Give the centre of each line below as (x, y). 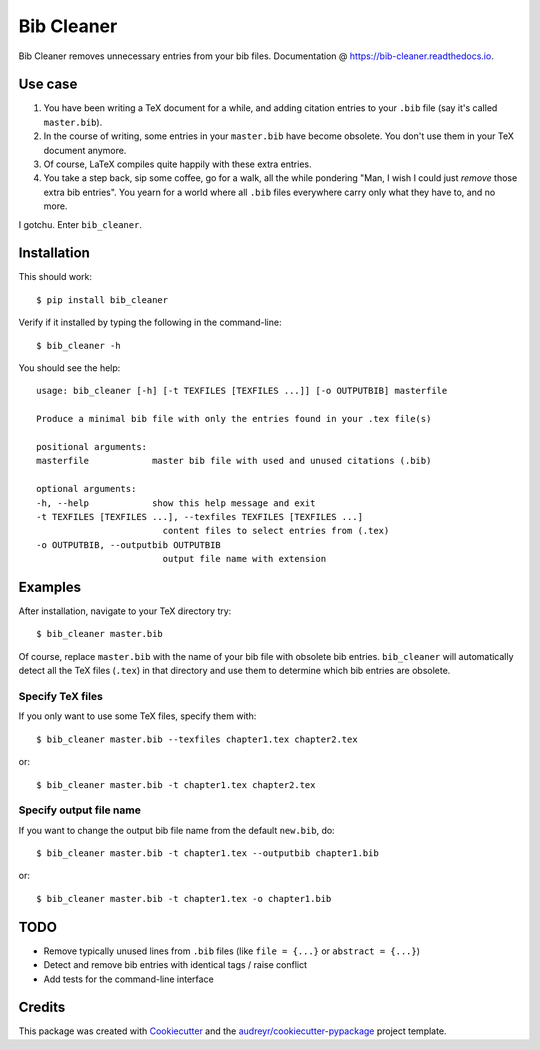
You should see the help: (69, 368)
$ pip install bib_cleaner (102, 299)
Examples (50, 586)
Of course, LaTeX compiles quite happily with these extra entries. (177, 164)
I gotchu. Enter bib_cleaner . (80, 224)
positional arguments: (92, 446)
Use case (48, 84)
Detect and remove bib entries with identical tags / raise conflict (175, 965)
